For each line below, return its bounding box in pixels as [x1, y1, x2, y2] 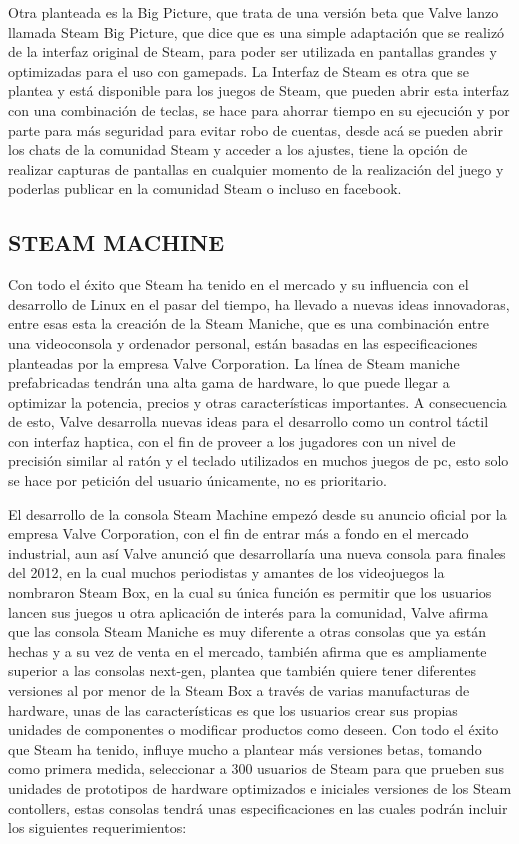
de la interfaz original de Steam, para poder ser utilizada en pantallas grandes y [8, 41, 497, 62]
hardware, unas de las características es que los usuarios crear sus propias [8, 699, 458, 720]
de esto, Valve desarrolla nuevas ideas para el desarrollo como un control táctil [8, 411, 489, 432]
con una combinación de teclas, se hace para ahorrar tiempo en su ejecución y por [8, 99, 510, 120]
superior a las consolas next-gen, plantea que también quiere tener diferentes [8, 660, 477, 681]
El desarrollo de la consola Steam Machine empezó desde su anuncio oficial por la [8, 503, 507, 524]
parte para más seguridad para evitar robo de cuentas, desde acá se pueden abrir [8, 119, 503, 140]
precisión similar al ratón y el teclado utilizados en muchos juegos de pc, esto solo [8, 450, 509, 471]
